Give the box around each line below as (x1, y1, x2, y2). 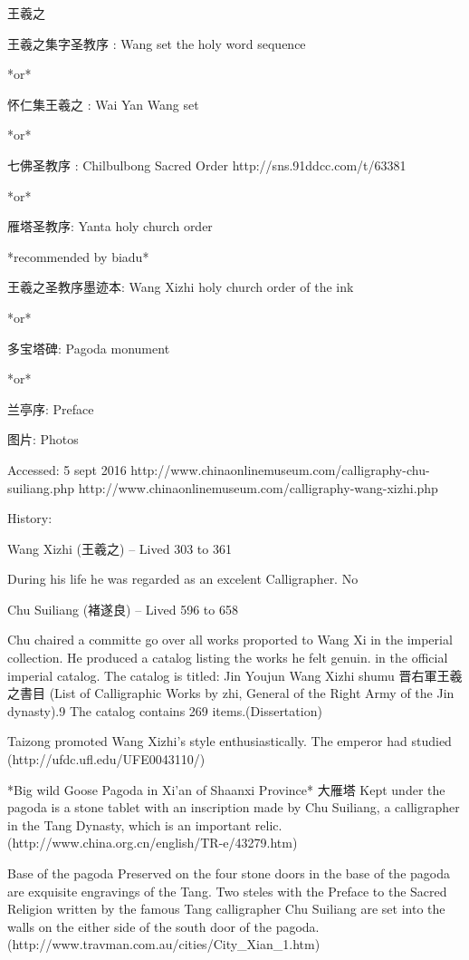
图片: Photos (7, 430, 79, 449)
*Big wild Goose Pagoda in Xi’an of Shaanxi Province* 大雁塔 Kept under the (7, 780, 445, 799)
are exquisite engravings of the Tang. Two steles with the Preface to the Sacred (7, 881, 447, 900)
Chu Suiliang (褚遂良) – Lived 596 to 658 (7, 599, 238, 618)
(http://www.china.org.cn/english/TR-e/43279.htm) (7, 833, 298, 852)
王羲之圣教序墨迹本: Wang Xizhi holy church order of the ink (7, 277, 354, 296)
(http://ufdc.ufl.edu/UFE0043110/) (7, 750, 206, 769)
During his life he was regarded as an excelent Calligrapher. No (7, 569, 359, 588)
